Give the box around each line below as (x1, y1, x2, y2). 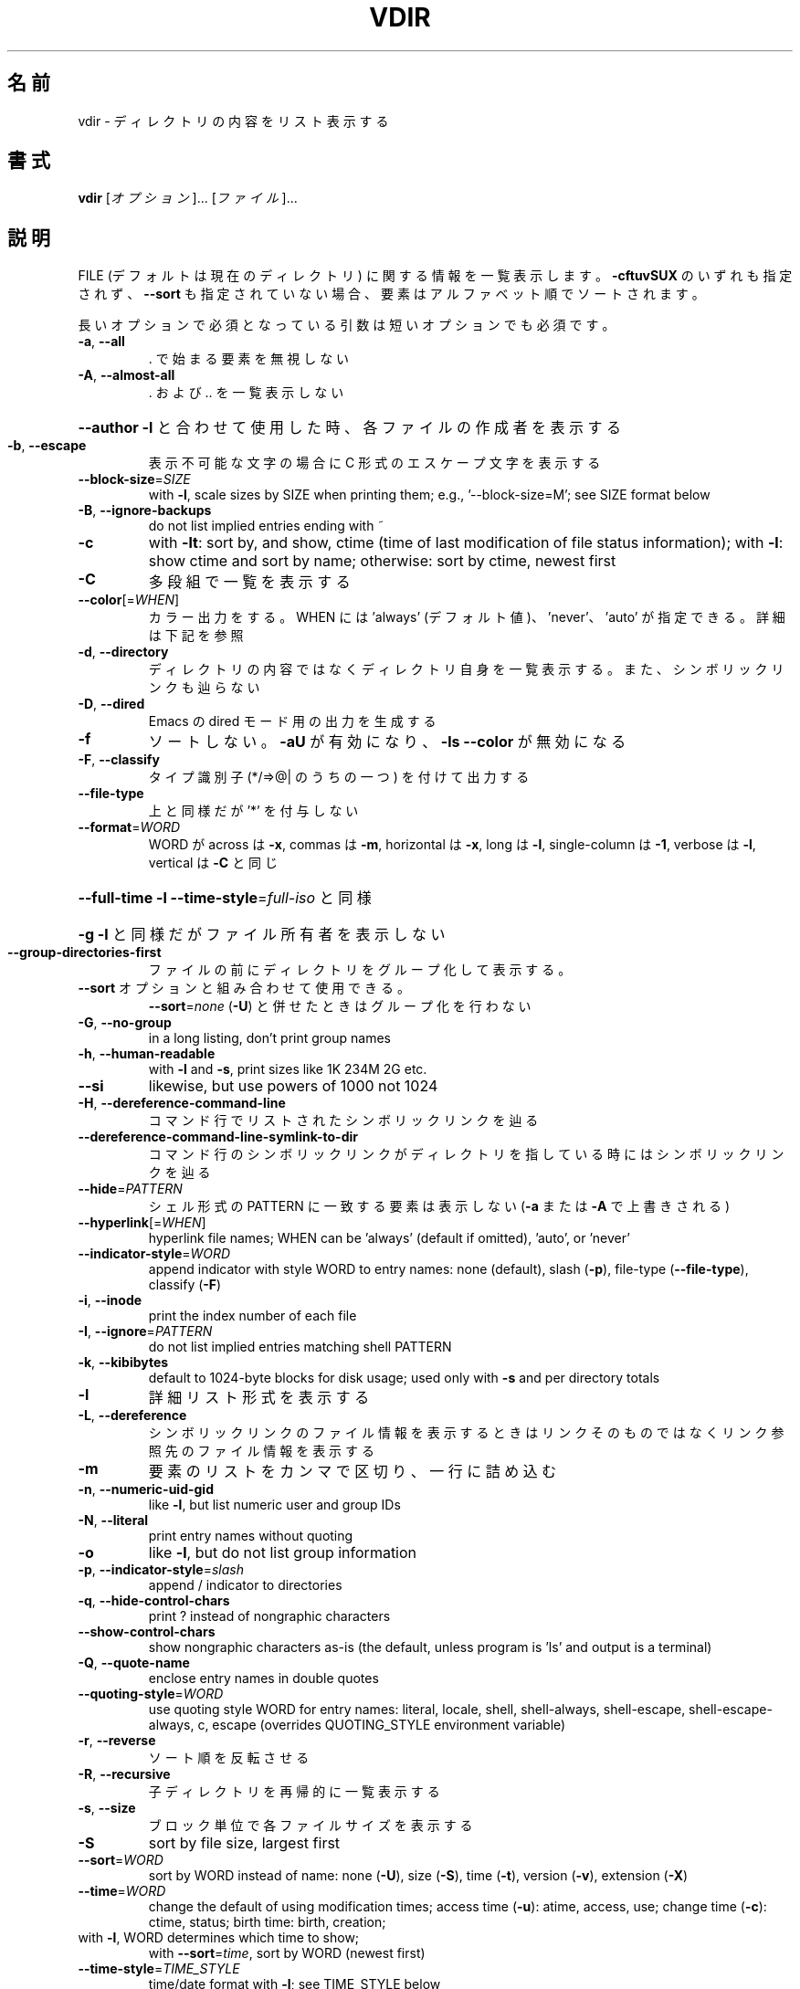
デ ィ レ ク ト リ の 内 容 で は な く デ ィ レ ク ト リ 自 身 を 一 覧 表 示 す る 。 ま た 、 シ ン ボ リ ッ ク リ (148, 661, 784, 678)
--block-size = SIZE (78, 471, 191, 488)
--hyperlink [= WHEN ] (78, 1215, 206, 1231)
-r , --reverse (78, 1732, 156, 1749)
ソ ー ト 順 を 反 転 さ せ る (148, 1750, 310, 1766)
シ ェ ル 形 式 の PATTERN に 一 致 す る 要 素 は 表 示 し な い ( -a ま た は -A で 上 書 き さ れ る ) (148, 1198, 731, 1215)
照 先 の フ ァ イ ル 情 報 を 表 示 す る (148, 1443, 374, 1459)
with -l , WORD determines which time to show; (78, 1930, 360, 1946)
